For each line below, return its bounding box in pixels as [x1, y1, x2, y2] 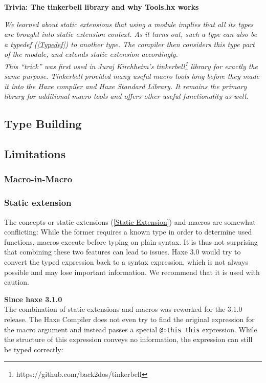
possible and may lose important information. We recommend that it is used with [4, 266, 260, 277]
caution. [4, 276, 30, 287]
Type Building [4, 116, 82, 132]
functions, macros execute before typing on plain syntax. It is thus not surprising [4, 236, 258, 247]
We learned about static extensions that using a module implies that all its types [4, 18, 254, 29]
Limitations [4, 146, 66, 162]
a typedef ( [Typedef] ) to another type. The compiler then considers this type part [4, 38, 255, 49]
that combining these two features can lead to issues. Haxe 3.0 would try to [4, 246, 241, 257]
